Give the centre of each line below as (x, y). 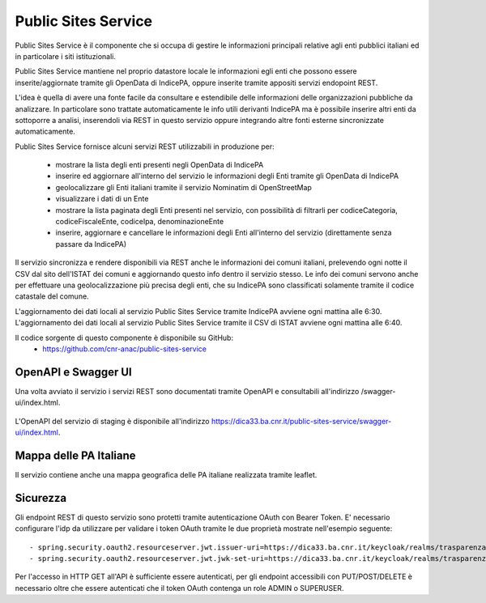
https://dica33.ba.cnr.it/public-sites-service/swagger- (301, 421)
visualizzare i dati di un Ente (102, 199)
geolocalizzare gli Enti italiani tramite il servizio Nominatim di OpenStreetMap (183, 187)
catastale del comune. (52, 296)
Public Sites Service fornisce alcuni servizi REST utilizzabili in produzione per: (145, 147)
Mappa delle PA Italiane (76, 455)
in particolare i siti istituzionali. (66, 56)
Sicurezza (41, 498)
